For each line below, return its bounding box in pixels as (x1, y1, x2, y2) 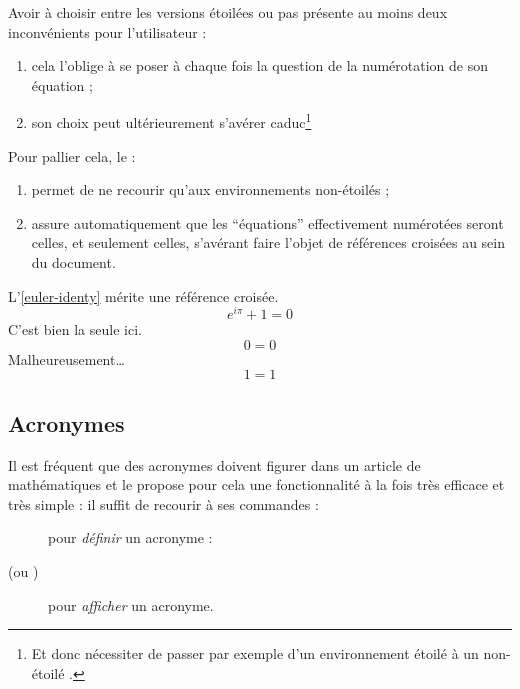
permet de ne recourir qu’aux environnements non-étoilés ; (31, 179, 390, 200)
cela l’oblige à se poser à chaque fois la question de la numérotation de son (31, 55, 488, 76)
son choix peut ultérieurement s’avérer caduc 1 (31, 109, 312, 133)
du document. (31, 252, 116, 272)
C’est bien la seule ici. (8, 319, 142, 340)
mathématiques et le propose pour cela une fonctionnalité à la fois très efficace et (8, 474, 505, 495)
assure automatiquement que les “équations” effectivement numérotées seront (31, 212, 504, 233)
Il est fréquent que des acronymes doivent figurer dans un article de (8, 454, 421, 475)
